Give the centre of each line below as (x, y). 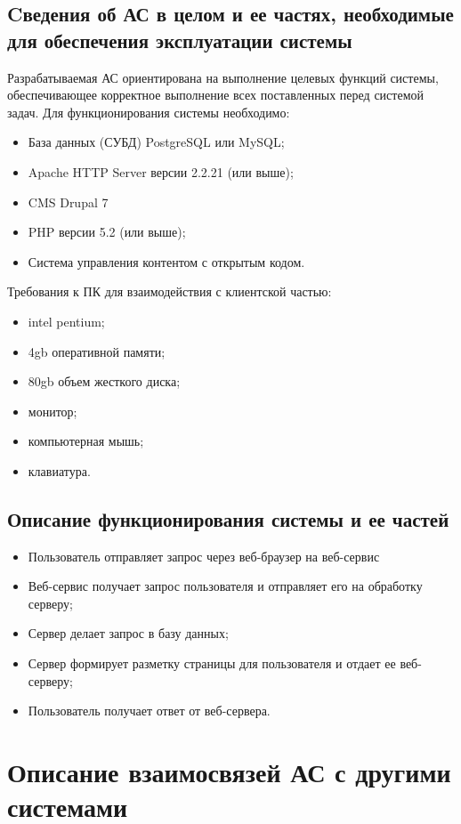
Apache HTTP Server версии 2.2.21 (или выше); (161, 171)
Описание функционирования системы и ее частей (228, 518)
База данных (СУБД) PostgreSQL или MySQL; (156, 142)
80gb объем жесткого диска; (104, 381)
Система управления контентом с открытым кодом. (166, 261)
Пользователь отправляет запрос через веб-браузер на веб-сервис (204, 556)
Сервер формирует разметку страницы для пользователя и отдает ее (212, 663)
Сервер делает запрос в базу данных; (128, 633)
